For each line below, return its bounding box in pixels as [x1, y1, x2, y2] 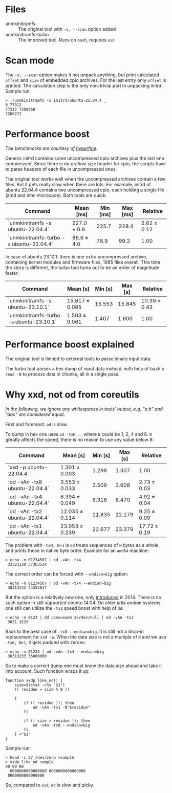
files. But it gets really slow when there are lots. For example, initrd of [5, 181, 151, 187]
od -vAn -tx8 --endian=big [32, 722, 91, 728]
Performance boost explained [5, 339, 135, 350]
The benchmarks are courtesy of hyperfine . [5, 145, 98, 151]
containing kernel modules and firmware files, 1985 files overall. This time [5, 259, 161, 265]
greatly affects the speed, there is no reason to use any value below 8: [5, 436, 154, 443]
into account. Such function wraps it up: [5, 668, 90, 674]
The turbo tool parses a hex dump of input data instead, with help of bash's [5, 365, 165, 371]
